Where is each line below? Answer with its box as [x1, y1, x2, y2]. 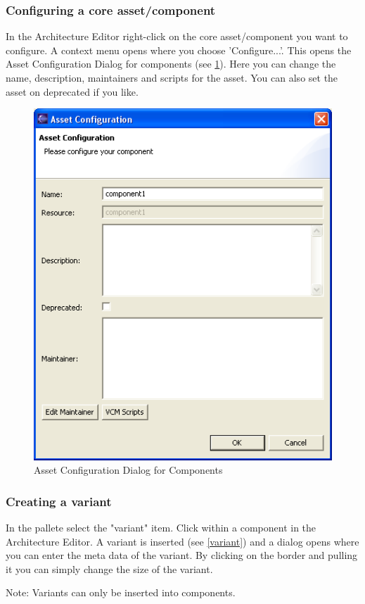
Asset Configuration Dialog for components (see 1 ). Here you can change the [6, 56, 336, 71]
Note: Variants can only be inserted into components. [6, 585, 236, 600]
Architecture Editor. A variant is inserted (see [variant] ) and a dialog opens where [6, 534, 359, 548]
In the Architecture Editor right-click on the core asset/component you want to [6, 29, 348, 44]
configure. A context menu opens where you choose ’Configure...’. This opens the [6, 42, 352, 57]
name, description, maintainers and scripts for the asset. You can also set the [6, 70, 338, 84]
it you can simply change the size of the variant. [6, 561, 213, 576]
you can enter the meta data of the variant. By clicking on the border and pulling [6, 548, 358, 562]
